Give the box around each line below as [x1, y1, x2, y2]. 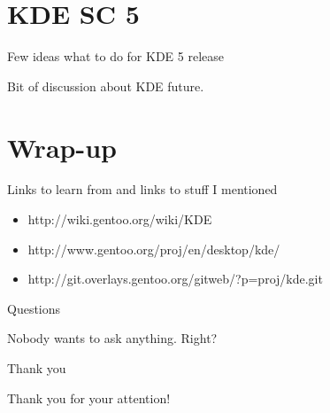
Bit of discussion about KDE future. [7, 76, 204, 95]
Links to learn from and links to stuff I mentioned [7, 180, 278, 199]
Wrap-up [7, 129, 117, 165]
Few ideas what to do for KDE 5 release [7, 47, 225, 66]
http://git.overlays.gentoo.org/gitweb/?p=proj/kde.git [27, 269, 323, 288]
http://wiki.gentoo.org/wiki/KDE [27, 210, 212, 229]
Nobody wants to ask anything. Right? [7, 329, 218, 347]
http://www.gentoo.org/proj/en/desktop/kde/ [27, 239, 280, 258]
